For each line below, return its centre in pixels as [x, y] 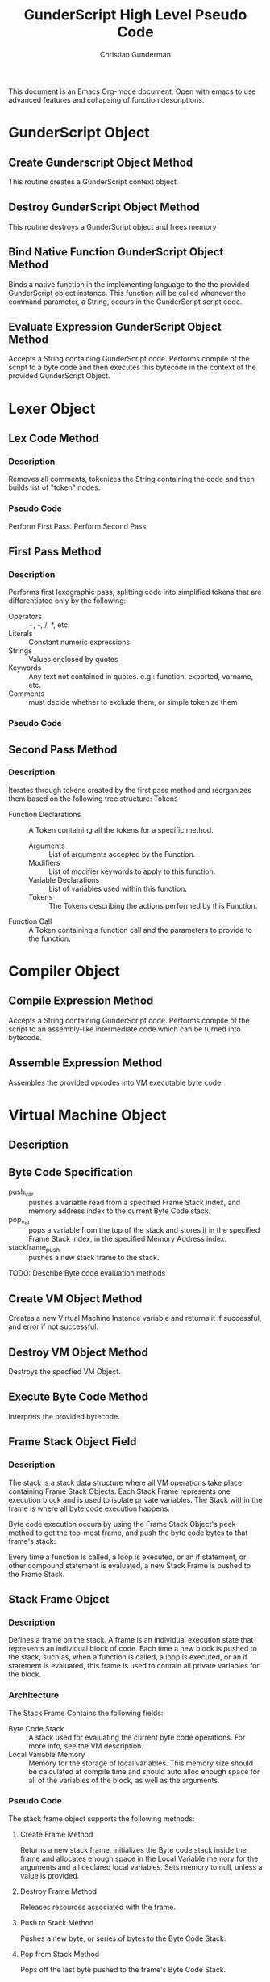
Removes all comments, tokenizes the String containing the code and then [132, 479]
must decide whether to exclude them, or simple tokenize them [133, 702]
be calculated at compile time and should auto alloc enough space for [144, 1771]
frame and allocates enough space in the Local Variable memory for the [139, 1858]
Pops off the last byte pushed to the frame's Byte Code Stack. [123, 1969]
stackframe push [34, 1248]
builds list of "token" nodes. [54, 487]
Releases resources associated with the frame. [98, 1907]
